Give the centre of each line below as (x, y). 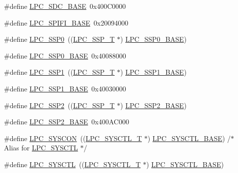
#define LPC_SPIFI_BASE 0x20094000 (66, 22)
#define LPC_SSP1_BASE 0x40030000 (65, 88)
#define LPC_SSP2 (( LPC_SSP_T (59, 105)
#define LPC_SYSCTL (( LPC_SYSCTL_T (72, 164)
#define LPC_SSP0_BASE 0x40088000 (65, 55)
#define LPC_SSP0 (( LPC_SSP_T (59, 39)
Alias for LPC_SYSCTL (41, 148)
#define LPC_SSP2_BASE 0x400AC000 (66, 122)
